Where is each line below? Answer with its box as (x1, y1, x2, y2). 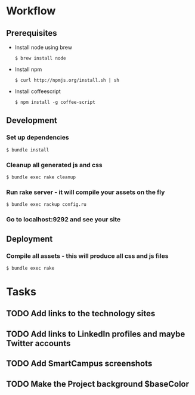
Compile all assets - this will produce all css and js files (6, 252, 169, 260)
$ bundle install (6, 147, 49, 153)
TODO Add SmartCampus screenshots (6, 359, 153, 369)
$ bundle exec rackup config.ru (6, 202, 86, 208)
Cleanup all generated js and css (6, 161, 103, 169)
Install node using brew (14, 44, 73, 51)
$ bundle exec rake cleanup (6, 174, 76, 180)
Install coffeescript (14, 88, 61, 95)
